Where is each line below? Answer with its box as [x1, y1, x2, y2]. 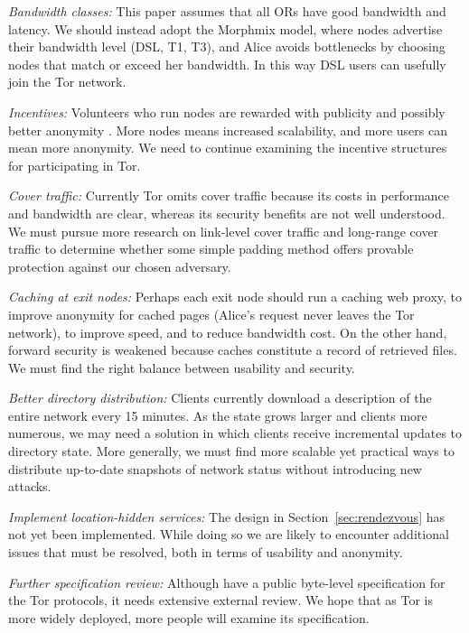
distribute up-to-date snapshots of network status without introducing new [8, 459, 422, 478]
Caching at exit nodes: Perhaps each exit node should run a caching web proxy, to [8, 287, 463, 306]
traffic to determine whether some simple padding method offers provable [8, 239, 414, 258]
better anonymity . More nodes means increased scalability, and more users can [8, 120, 447, 139]
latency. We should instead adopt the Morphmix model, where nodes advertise [8, 19, 443, 38]
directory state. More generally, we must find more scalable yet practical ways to [8, 442, 455, 461]
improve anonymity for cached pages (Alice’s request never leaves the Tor [8, 304, 415, 323]
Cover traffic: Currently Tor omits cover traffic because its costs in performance [8, 186, 450, 205]
